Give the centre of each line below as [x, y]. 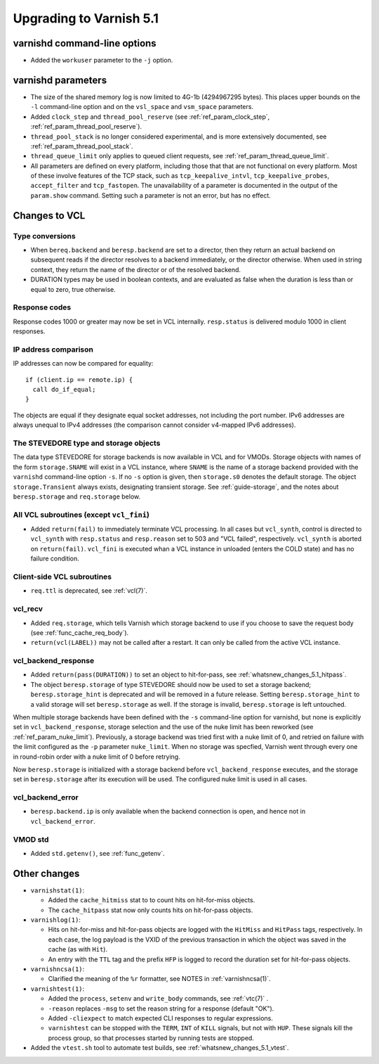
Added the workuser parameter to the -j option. [102, 60]
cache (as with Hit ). [78, 949]
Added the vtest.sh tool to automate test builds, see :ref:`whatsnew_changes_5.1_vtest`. [160, 1048]
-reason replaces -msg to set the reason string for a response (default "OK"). [161, 1008]
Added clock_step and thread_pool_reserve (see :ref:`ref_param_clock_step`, [150, 117]
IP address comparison [53, 350]
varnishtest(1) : [58, 989]
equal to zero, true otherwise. [73, 289]
